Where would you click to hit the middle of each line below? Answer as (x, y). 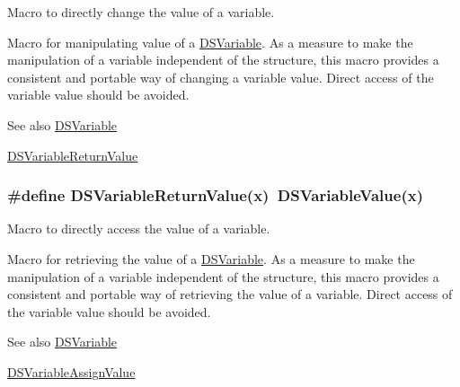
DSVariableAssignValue (71, 371)
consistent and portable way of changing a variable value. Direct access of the (221, 77)
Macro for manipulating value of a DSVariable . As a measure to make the (210, 42)
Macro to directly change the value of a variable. (141, 12)
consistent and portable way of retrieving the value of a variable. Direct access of (230, 294)
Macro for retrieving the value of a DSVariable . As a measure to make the (211, 258)
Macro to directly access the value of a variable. (139, 229)
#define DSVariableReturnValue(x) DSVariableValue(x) (215, 195)
